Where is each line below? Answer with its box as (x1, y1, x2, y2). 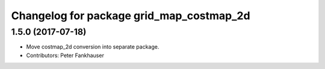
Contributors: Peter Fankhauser (26, 52, 105, 59)
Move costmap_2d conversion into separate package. (26, 43, 159, 50)
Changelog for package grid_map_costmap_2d (11, 9, 250, 22)
